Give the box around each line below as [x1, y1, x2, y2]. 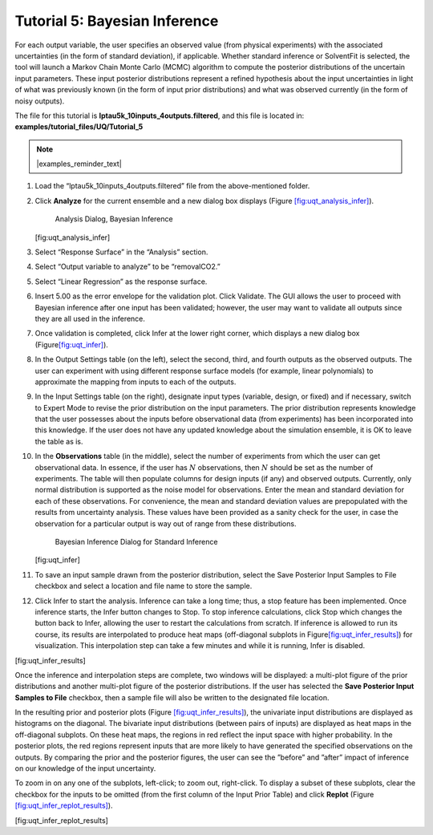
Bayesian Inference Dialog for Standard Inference [55, 537, 218, 546]
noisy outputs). [14, 96, 65, 106]
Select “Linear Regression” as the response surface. [34, 277, 208, 286]
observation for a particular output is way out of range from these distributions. [34, 518, 297, 529]
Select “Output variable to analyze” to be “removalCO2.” [34, 261, 221, 272]
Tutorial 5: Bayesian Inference [14, 12, 219, 30]
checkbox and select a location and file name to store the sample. [34, 582, 253, 591]
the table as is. [34, 436, 83, 446]
